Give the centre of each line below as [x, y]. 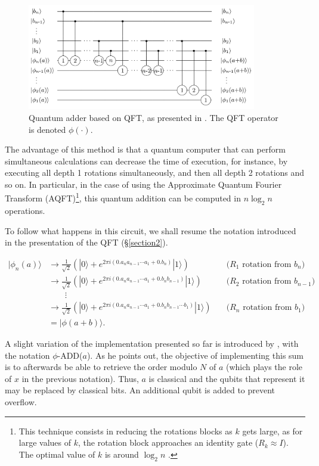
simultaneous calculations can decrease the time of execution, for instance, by [146, 161]
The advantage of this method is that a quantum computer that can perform [145, 149]
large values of [45, 442]
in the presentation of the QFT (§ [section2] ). [86, 242]
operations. [25, 210]
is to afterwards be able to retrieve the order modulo [101, 367]
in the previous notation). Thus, [80, 378]
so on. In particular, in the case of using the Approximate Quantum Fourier [143, 184]
